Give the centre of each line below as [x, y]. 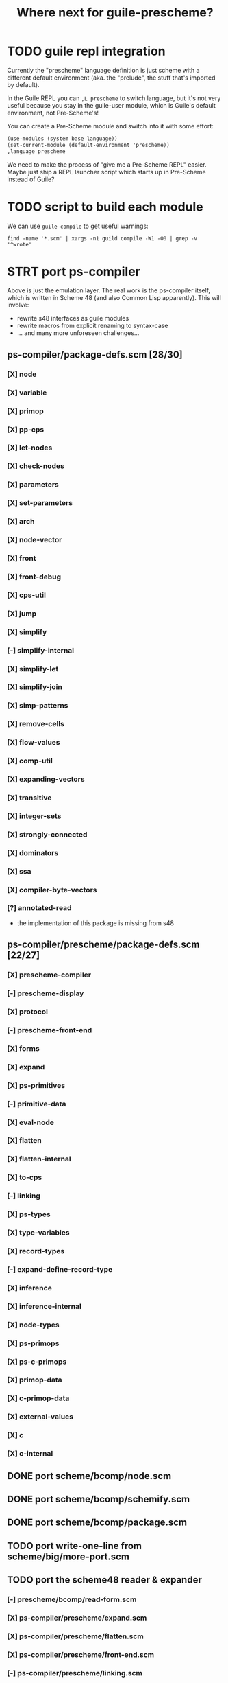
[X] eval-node [31, 1122]
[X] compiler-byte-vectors [52, 890]
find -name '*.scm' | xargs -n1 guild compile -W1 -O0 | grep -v [102, 238]
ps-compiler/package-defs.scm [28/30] [95, 355]
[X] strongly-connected [47, 834]
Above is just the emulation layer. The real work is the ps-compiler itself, [109, 290]
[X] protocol [27, 1012]
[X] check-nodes [36, 466]
